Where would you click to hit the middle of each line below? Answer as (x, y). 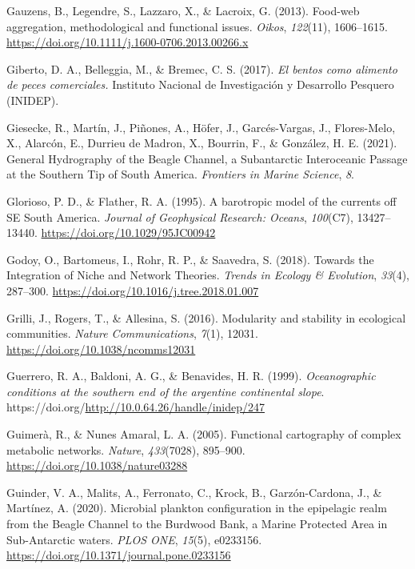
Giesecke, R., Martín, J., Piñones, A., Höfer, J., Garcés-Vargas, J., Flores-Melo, (201, 127)
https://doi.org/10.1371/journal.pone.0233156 (119, 555)
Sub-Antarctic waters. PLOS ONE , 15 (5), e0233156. (134, 539)
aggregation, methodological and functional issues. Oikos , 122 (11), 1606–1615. (197, 26)
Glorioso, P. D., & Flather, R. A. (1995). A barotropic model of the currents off (202, 200)
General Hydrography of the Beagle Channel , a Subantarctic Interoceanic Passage (207, 158)
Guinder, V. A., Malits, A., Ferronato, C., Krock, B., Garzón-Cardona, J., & (194, 492)
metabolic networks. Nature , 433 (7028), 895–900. (126, 449)
